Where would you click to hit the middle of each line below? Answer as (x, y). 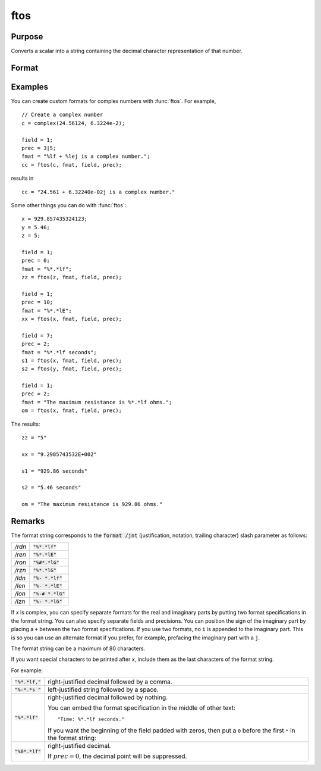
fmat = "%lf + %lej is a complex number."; (86, 157)
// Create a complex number (62, 115)
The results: (26, 424)
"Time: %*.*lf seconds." (91, 720)
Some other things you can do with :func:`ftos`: (69, 205)
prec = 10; (37, 302)
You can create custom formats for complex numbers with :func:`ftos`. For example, (114, 101)
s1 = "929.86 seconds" (55, 471)
